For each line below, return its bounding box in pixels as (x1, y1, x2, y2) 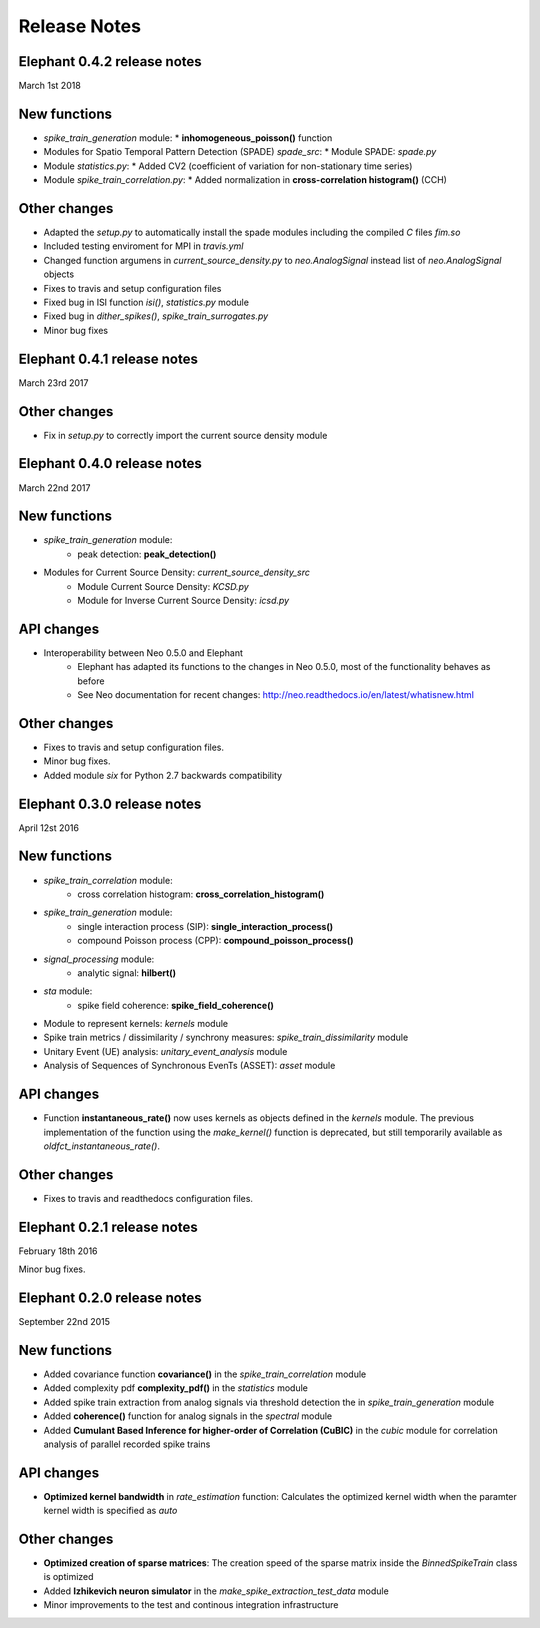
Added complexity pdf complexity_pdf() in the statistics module (43, 1382, 309, 1394)
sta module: (43, 985, 93, 997)
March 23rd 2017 (18, 376, 89, 389)
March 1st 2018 (18, 80, 82, 92)
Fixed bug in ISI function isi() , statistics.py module (43, 296, 250, 308)
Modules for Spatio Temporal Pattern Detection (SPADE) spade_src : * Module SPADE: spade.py (43, 146, 437, 158)
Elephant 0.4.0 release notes (18, 455, 202, 472)
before (77, 675, 105, 687)
